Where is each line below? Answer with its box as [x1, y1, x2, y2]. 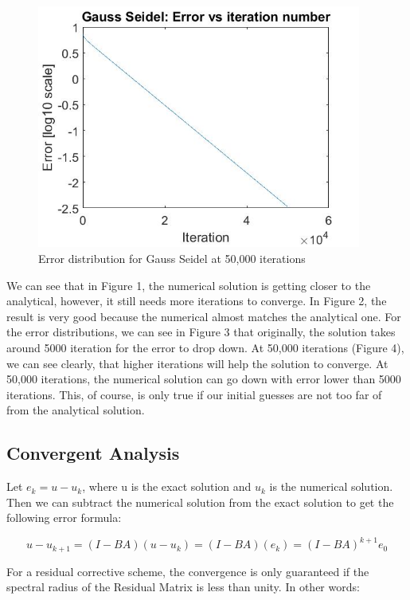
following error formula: [6, 509, 122, 526]
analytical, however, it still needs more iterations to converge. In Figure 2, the [6, 292, 387, 309]
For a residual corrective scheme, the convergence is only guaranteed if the [6, 563, 369, 579]
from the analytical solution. [6, 402, 145, 418]
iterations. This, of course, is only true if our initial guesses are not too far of [6, 386, 382, 402]
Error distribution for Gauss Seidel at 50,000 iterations [38, 249, 306, 266]
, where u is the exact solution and [82, 478, 252, 495]
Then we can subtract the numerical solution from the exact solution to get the [6, 493, 394, 510]
